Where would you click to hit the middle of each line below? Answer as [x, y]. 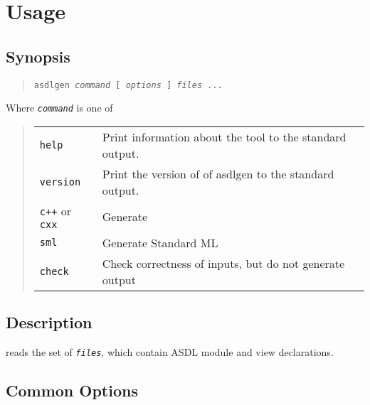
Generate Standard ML [160, 242]
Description [49, 322]
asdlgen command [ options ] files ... [128, 85]
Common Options [72, 390]
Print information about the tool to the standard [224, 136]
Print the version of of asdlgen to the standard [218, 173]
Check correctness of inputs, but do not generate [223, 263]
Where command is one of [59, 108]
